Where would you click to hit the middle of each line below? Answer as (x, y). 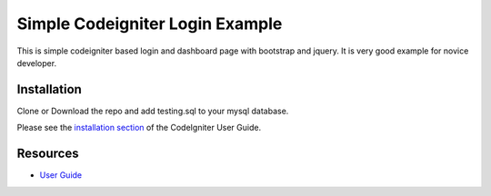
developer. (37, 63)
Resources (48, 154)
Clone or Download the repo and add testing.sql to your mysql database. (153, 111)
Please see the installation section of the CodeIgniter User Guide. (139, 128)
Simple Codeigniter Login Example (150, 24)
